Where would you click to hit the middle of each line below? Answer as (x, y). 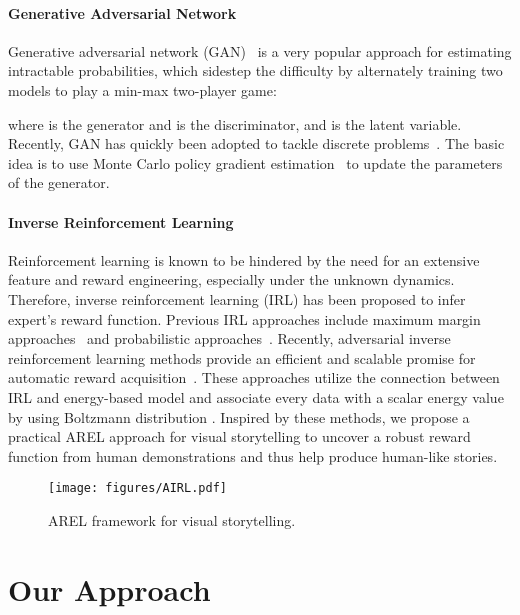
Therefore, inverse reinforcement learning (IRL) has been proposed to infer (237, 298)
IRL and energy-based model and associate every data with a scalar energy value (256, 396)
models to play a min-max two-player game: (142, 89)
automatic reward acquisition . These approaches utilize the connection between (254, 377)
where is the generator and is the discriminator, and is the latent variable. (235, 123)
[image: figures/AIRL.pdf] (137, 488)
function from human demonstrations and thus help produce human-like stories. (253, 455)
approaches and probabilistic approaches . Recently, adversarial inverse (229, 338)
